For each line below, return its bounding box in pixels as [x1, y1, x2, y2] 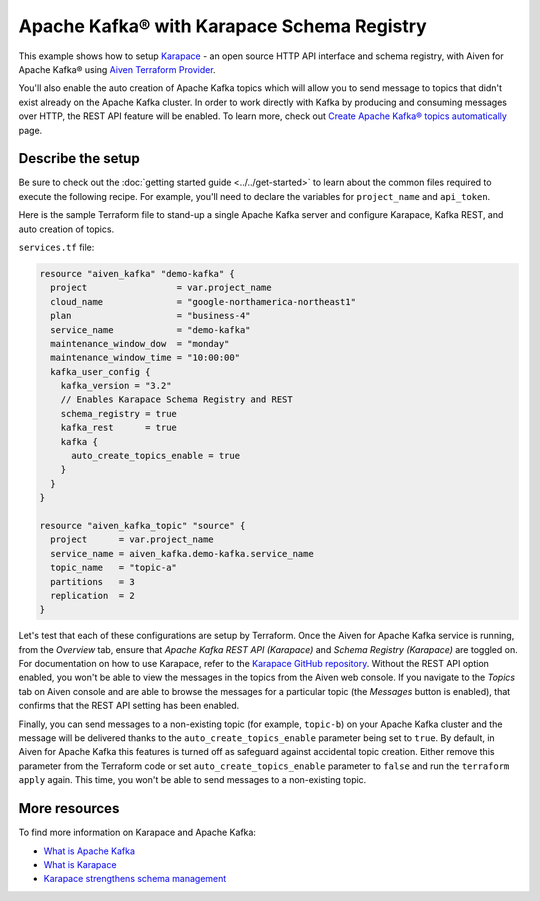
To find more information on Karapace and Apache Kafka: [18, 826, 257, 839]
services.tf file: [18, 241, 95, 253]
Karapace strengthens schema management [43, 873, 227, 885]
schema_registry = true [60, 408, 177, 419]
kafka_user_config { [50, 366, 151, 377]
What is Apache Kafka [43, 845, 135, 857]
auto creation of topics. [18, 223, 115, 235]
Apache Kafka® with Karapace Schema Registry [18, 15, 427, 37]
